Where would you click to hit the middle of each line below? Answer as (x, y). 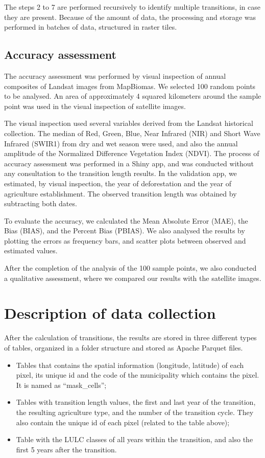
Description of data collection (110, 313)
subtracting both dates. (41, 203)
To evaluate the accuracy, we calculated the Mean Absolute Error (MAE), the (126, 220)
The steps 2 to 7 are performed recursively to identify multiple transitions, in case (132, 7)
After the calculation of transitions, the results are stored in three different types (130, 337)
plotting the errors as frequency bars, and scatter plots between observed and (125, 240)
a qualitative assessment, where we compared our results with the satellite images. (133, 278)
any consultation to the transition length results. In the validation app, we (121, 173)
